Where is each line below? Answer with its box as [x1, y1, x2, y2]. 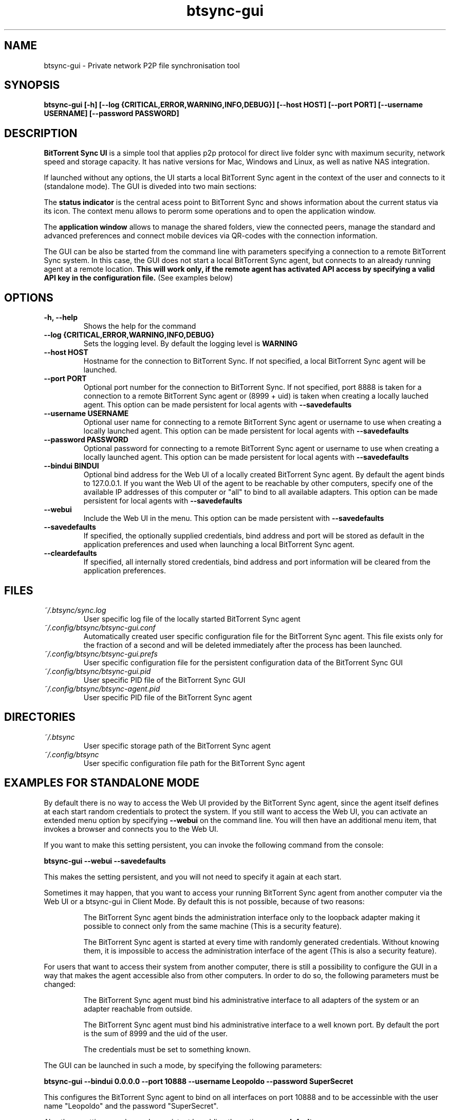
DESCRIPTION [4, 126, 78, 140]
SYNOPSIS [4, 79, 60, 92]
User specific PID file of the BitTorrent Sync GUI [83, 675, 246, 684]
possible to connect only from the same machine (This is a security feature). [83, 921, 342, 930]
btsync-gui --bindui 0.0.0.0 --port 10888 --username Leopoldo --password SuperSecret [44, 1076, 353, 1086]
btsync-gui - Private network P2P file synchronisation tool [44, 61, 240, 70]
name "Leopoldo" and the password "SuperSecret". [44, 1101, 218, 1110]
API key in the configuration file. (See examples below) [44, 273, 233, 283]
